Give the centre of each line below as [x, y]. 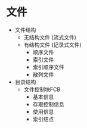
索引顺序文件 [48, 67]
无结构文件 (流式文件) [50, 37]
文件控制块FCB [42, 89]
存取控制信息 [48, 104]
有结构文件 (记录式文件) [52, 45]
